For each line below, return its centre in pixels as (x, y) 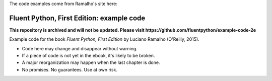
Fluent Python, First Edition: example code (77, 18)
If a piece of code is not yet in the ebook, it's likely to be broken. (88, 56)
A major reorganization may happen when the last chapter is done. (91, 62)
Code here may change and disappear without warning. (80, 48)
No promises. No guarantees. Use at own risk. (70, 69)
